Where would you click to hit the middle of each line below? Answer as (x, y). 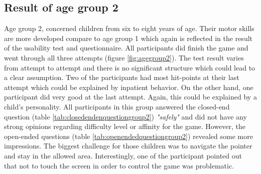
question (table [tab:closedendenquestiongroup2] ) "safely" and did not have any (125, 116)
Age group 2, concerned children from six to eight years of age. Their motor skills (129, 28)
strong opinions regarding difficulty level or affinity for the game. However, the (125, 126)
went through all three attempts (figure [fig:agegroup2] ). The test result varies (124, 57)
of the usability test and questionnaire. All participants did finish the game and (126, 48)
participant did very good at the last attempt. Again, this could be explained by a (130, 97)
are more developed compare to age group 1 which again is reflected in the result (128, 38)
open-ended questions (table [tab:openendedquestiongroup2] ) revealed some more (128, 136)
